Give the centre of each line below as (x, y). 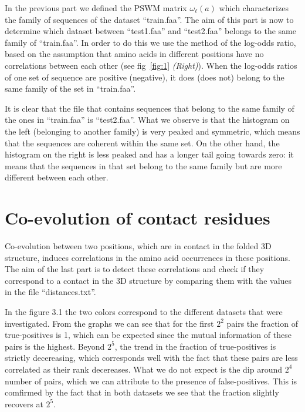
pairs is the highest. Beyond (55, 346)
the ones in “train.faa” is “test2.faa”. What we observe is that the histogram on (147, 120)
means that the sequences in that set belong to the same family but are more (143, 165)
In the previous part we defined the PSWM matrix (96, 8)
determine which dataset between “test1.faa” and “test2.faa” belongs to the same (150, 31)
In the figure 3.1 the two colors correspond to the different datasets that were (144, 311)
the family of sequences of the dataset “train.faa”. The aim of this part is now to (149, 19)
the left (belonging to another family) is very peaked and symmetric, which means (152, 131)
